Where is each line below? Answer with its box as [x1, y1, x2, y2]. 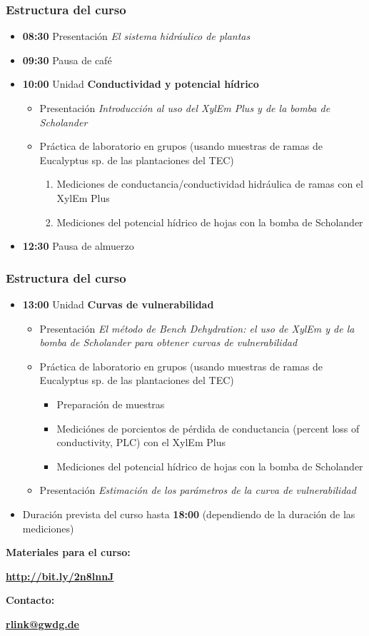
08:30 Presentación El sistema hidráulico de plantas [22, 29, 251, 44]
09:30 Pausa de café [22, 52, 112, 67]
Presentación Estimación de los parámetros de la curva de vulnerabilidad [39, 483, 356, 498]
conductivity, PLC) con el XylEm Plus [56, 435, 226, 450]
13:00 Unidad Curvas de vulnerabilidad [22, 296, 214, 311]
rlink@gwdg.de [6, 616, 79, 631]
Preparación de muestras [56, 396, 165, 411]
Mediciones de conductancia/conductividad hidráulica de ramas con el [56, 176, 363, 191]
